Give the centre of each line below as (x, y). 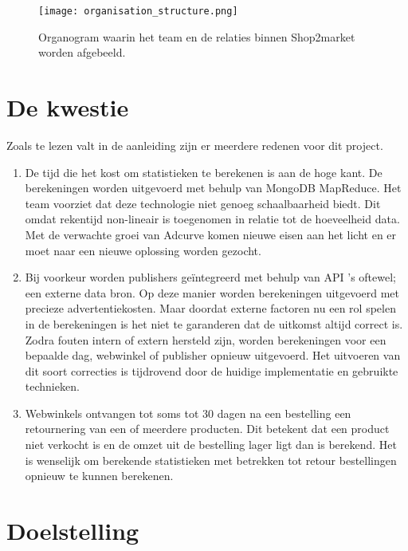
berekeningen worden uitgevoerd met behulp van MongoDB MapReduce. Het (213, 188)
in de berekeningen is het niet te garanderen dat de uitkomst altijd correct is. (214, 323)
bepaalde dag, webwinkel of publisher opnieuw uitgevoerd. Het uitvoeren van (213, 355)
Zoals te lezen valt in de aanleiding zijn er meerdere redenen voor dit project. (195, 145)
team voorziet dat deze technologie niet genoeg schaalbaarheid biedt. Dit (203, 203)
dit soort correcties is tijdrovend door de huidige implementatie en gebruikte (212, 370)
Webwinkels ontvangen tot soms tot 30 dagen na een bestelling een (188, 413)
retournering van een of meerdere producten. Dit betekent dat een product (207, 429)
